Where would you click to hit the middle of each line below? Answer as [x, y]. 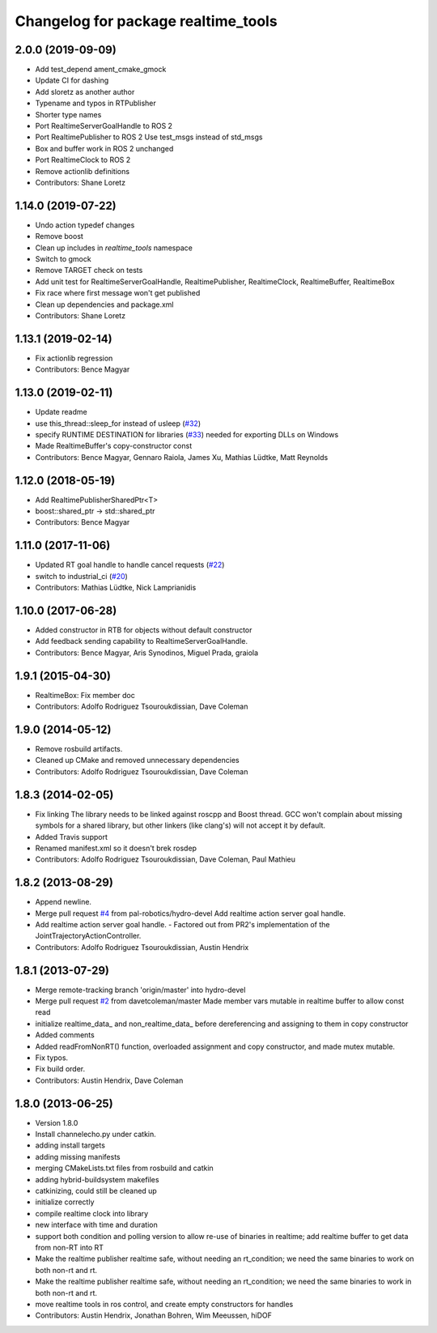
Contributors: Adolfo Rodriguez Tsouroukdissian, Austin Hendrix [142, 947]
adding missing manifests [78, 1156]
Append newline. [64, 902]
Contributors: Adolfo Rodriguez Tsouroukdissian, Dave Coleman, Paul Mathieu [165, 859]
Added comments [65, 1035]
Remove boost [59, 236]
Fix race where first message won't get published [118, 293]
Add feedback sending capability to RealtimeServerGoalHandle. [142, 641]
